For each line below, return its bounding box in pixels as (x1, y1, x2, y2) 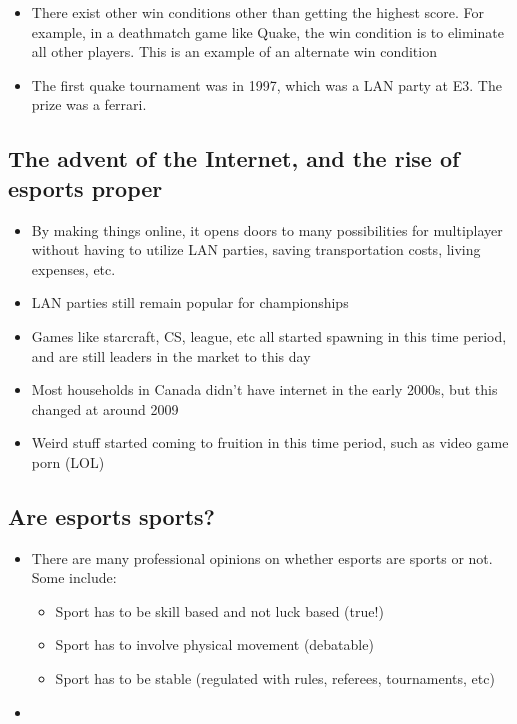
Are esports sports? (8, 500, 215, 531)
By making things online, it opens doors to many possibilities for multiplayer (31, 219, 503, 240)
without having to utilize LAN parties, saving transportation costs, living (31, 239, 481, 260)
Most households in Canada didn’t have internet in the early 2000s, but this (31, 379, 498, 400)
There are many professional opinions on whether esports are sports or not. (31, 547, 493, 568)
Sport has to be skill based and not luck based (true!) (55, 600, 384, 621)
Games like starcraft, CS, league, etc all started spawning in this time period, (31, 325, 507, 346)
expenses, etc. (31, 258, 116, 279)
